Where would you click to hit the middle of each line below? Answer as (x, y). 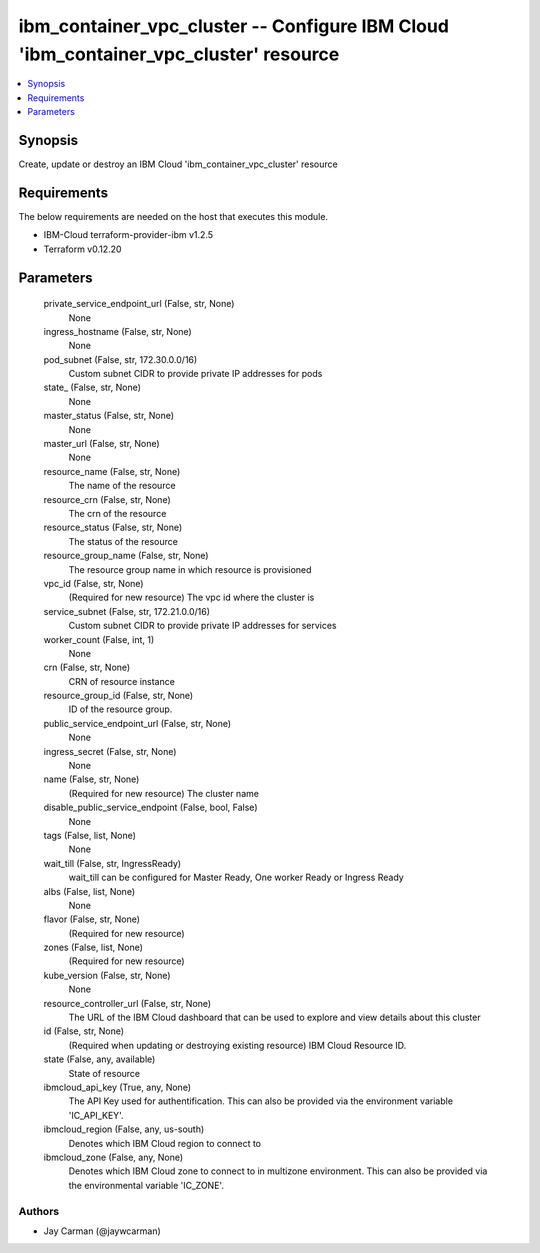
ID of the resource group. (120, 709)
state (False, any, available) (99, 1059)
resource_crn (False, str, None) (107, 499)
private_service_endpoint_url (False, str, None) (139, 304)
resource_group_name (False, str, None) (126, 556)
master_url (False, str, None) (101, 444)
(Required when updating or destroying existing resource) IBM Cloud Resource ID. (237, 1045)
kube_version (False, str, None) (107, 975)
